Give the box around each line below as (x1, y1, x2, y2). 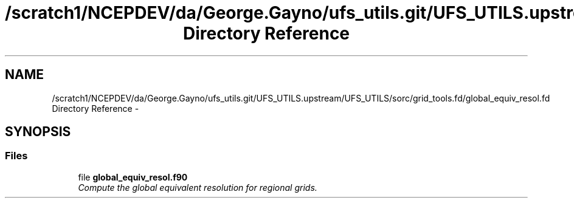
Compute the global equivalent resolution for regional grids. (78, 182, 317, 193)
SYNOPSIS (5, 124, 71, 140)
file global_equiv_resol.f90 (78, 171, 188, 182)
